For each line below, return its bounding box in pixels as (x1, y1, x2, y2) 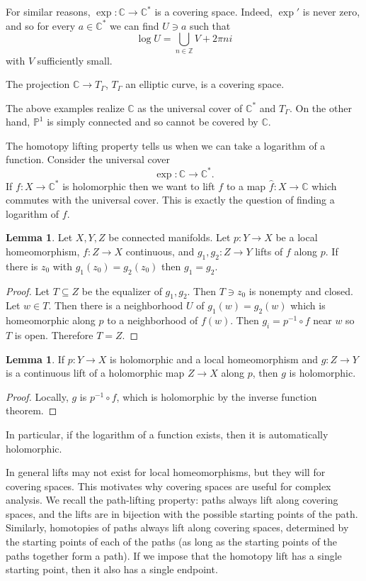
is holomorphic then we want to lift (62, 178, 215, 193)
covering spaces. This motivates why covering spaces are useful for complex (6, 478, 331, 493)
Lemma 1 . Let (6, 230, 73, 245)
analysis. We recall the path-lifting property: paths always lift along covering (6, 492, 338, 507)
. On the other (289, 100, 352, 115)
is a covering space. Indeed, (154, 4, 273, 18)
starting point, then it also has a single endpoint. (6, 562, 218, 577)
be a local (275, 230, 318, 245)
